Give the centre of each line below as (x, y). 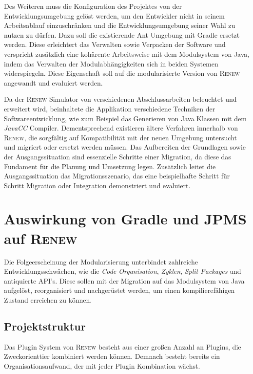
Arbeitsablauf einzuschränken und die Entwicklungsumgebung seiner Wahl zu (120, 25)
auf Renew (41, 238)
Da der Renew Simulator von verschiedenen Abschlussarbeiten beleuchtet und (120, 99)
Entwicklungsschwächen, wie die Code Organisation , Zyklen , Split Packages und (123, 271)
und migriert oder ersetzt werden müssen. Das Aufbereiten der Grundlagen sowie (125, 147)
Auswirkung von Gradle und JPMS (125, 219)
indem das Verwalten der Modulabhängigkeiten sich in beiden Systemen (111, 63)
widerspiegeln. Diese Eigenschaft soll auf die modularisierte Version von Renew (122, 73)
